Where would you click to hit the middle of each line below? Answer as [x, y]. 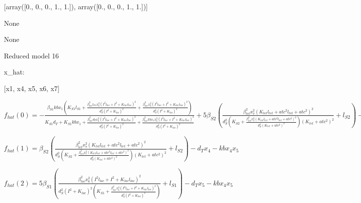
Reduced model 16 [31, 55]
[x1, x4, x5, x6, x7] [32, 88]
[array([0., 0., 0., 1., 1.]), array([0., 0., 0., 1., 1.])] [76, 6]
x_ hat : [14, 72]
